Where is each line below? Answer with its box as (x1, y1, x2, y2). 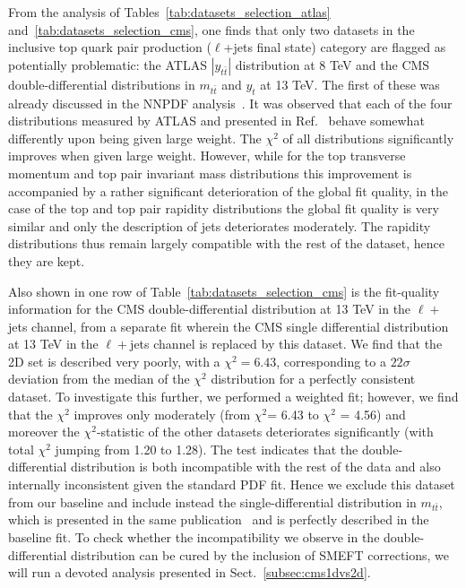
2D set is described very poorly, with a (8, 351, 220, 370)
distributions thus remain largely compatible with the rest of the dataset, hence (8, 234, 445, 253)
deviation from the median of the (8, 369, 190, 388)
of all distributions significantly (282, 128, 454, 147)
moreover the (8, 422, 80, 441)
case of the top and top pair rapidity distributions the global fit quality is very (8, 199, 439, 218)
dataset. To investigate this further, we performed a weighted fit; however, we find (8, 387, 459, 406)
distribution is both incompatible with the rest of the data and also (71, 457, 441, 476)
